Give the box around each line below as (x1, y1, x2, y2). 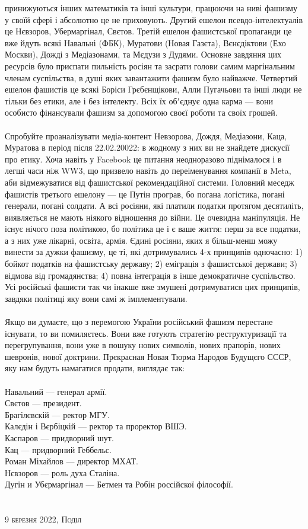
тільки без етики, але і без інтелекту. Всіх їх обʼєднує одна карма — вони (5, 94, 274, 107)
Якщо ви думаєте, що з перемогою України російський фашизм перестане (5, 316, 273, 328)
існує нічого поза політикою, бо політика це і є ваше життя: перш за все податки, (5, 222, 301, 235)
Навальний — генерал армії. (5, 385, 107, 397)
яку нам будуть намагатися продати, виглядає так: (5, 362, 185, 374)
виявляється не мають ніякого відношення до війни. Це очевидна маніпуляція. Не (5, 211, 300, 223)
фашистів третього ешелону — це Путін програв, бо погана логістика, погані (5, 187, 285, 200)
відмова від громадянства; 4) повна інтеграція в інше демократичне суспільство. (5, 269, 296, 281)
